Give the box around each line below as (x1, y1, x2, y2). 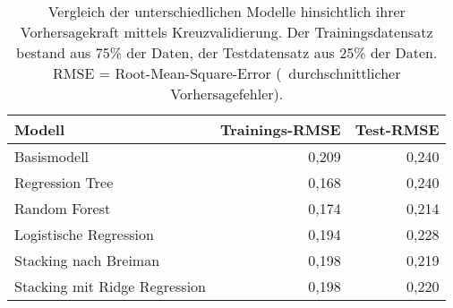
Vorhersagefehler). (170, 83, 284, 104)
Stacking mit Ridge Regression (14, 276, 206, 296)
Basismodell (14, 146, 90, 167)
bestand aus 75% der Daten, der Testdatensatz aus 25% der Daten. (16, 42, 438, 63)
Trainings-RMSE (220, 119, 341, 140)
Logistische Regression (14, 224, 154, 244)
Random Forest (14, 198, 111, 218)
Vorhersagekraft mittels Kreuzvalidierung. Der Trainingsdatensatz (20, 21, 433, 42)
